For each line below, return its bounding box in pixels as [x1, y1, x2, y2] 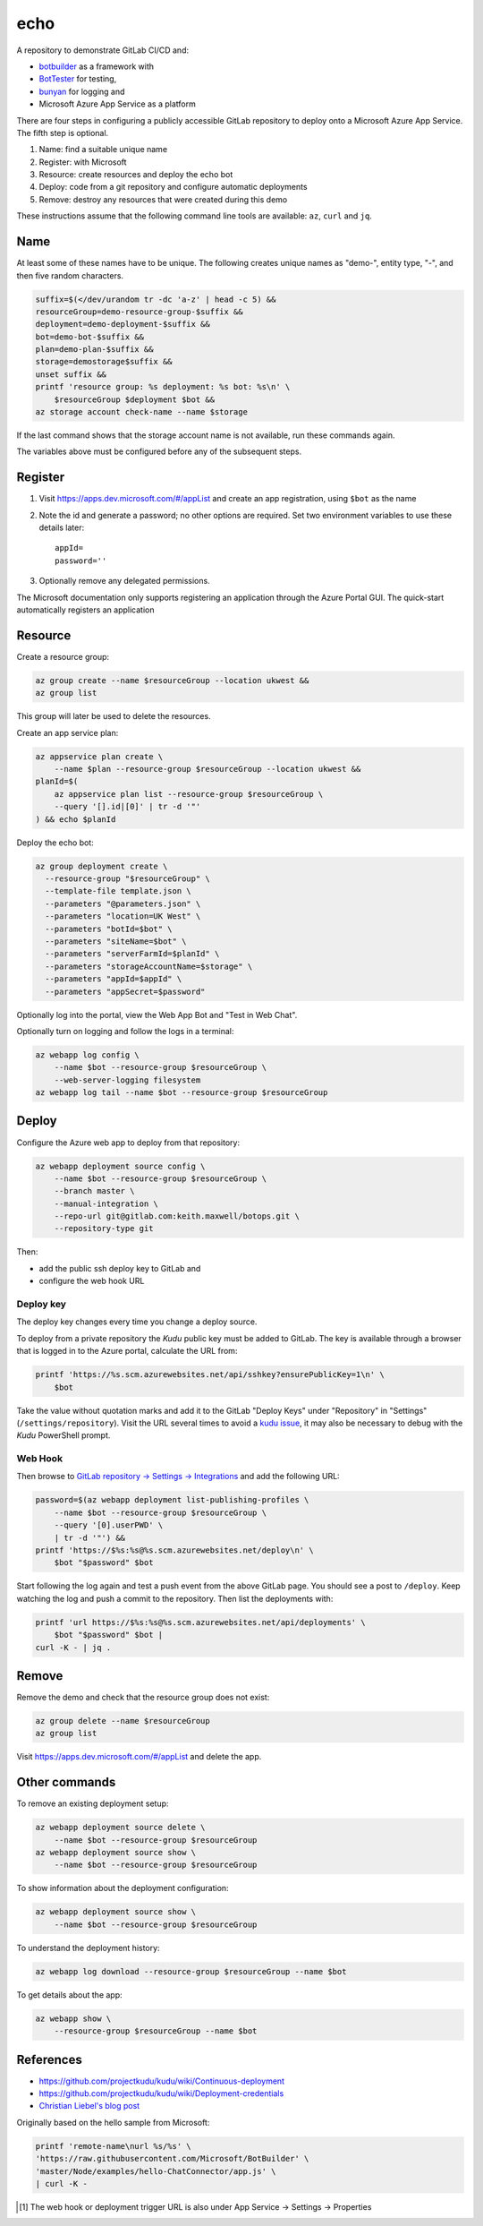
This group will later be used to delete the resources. [16, 711, 211, 722]
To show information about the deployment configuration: [16, 1883, 229, 1894]
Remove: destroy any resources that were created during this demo [38, 193, 288, 205]
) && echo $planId [35, 814, 116, 824]
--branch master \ [54, 1186, 135, 1196]
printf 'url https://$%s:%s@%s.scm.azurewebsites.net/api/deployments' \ [35, 1617, 366, 1627]
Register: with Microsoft [38, 157, 127, 167]
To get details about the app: [16, 1989, 123, 2000]
